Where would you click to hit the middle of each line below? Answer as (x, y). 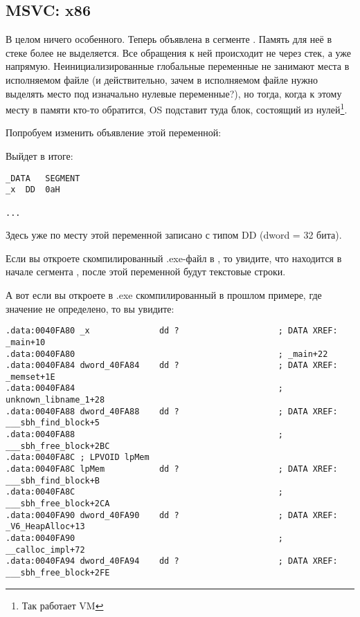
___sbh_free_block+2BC (58, 446)
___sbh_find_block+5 (53, 423)
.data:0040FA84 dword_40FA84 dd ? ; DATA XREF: (172, 366)
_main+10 (26, 342)
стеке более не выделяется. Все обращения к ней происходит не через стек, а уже (179, 52)
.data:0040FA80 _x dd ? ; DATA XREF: (172, 331)
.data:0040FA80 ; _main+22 (167, 354)
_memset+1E (30, 377)
